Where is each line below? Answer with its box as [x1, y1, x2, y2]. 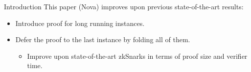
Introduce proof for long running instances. [15, 18, 145, 28]
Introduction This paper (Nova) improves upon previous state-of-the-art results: [4, 1, 244, 11]
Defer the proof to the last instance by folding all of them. [15, 34, 190, 45]
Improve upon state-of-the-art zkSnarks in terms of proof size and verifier [27, 50, 248, 61]
